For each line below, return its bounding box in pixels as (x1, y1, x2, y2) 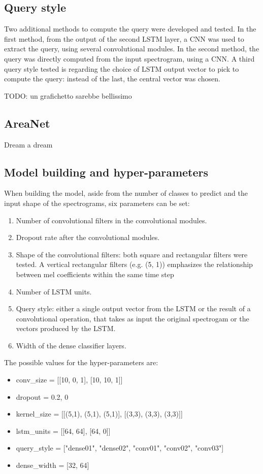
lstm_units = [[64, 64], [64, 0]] (16, 425, 111, 436)
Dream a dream (4, 139, 53, 150)
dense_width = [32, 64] (16, 460, 89, 470)
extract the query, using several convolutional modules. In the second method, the (4, 43, 259, 54)
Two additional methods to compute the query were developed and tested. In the (4, 23, 256, 34)
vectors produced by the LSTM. (16, 323, 116, 334)
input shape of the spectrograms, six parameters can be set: (4, 197, 190, 208)
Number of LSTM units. (16, 286, 92, 297)
